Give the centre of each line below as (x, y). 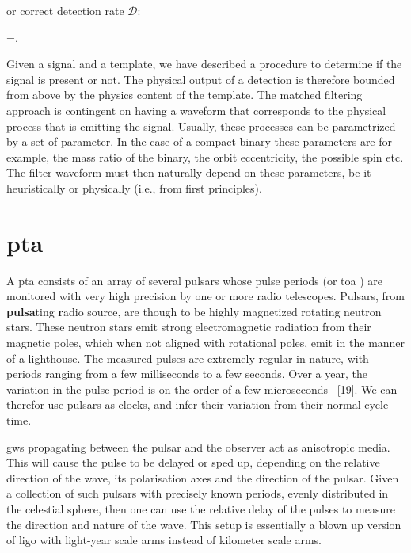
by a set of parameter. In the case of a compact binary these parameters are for (200, 141)
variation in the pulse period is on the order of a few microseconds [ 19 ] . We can (202, 389)
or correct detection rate (65, 10)
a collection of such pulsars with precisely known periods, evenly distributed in (198, 493)
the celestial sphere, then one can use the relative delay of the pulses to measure (201, 508)
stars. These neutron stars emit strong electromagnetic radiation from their (189, 327)
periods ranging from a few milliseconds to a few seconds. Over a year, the (187, 374)
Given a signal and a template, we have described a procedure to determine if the (204, 64)
